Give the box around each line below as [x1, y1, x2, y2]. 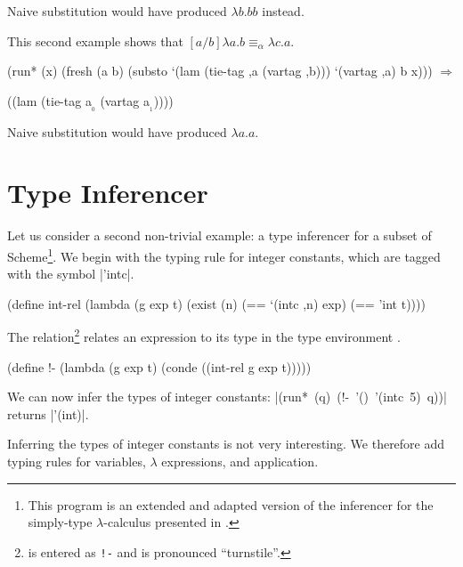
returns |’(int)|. [7, 404, 89, 423]
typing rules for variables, [7, 452, 146, 471]
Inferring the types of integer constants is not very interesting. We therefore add [7, 434, 445, 453]
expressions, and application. [161, 452, 319, 471]
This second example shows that [7, 31, 183, 50]
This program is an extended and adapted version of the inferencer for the [28, 495, 434, 514]
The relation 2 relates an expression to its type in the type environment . [7, 325, 401, 346]
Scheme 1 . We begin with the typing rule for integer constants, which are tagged [7, 244, 441, 265]
